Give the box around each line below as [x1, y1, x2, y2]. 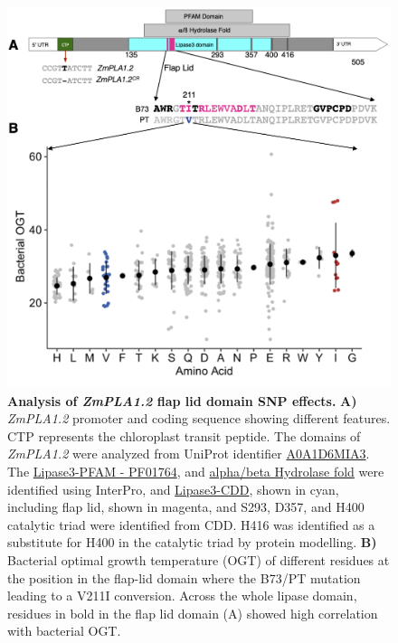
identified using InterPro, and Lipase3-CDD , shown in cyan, [7, 479, 339, 498]
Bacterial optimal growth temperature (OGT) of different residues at [7, 550, 390, 569]
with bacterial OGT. [7, 621, 121, 640]
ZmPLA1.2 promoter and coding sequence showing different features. [7, 409, 391, 428]
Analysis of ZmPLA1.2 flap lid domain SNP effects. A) [7, 391, 357, 410]
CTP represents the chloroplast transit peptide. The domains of [7, 426, 361, 445]
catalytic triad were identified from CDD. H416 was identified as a [7, 515, 375, 534]
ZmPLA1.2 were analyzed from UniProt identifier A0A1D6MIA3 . [7, 444, 370, 463]
